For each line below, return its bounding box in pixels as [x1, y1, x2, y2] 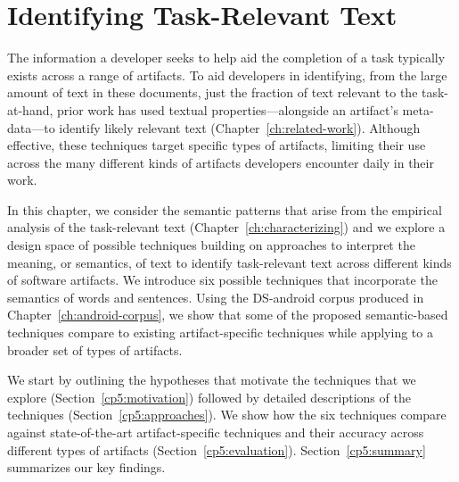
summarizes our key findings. [7, 458, 166, 477]
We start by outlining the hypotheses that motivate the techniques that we [7, 370, 416, 389]
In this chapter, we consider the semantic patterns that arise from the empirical [7, 200, 442, 219]
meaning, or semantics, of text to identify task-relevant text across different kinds [7, 253, 452, 271]
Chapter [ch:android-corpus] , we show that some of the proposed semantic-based [7, 305, 448, 324]
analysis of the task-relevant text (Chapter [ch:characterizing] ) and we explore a [7, 218, 446, 237]
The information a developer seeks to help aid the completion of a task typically [7, 48, 446, 67]
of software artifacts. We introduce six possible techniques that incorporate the [7, 270, 438, 289]
